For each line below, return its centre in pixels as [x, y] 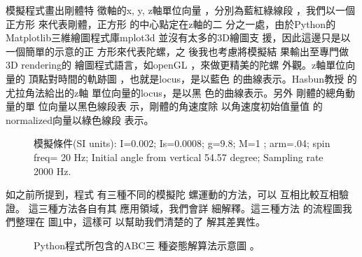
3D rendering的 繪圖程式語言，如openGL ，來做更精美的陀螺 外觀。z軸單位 [176, 65]
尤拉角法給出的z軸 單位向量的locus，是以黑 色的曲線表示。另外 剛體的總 [170, 92]
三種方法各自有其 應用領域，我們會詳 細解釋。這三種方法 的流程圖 [190, 208]
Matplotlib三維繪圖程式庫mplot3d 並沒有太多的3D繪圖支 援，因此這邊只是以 [178, 37]
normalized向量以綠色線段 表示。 [80, 119]
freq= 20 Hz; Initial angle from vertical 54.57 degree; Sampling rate [179, 157]
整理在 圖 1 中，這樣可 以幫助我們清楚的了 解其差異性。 [140, 222]
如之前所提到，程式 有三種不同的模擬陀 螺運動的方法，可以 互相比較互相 [172, 194]
